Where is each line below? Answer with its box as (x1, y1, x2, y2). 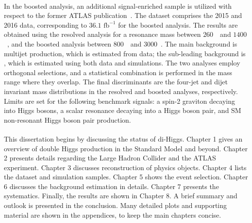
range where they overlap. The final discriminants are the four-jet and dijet (4, 77, 228, 87)
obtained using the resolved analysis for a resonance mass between (4, 29, 201, 39)
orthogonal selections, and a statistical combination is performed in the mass (4, 67, 233, 77)
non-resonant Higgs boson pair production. (4, 114, 131, 125)
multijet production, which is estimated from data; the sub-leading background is (4, 48, 246, 58)
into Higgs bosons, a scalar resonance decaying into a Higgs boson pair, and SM (4, 105, 241, 115)
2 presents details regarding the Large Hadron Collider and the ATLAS (4, 153, 216, 163)
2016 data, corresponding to (4, 19, 87, 30)
